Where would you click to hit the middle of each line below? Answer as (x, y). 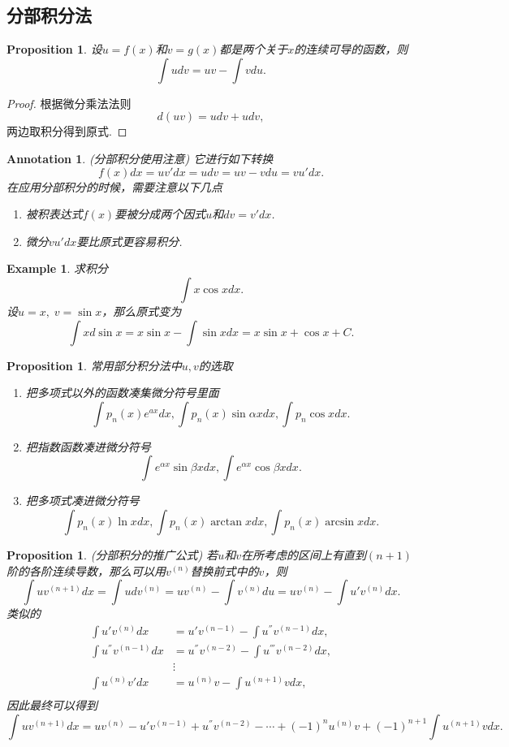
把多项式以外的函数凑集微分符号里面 (122, 393)
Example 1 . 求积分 (58, 268)
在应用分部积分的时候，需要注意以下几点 (114, 186)
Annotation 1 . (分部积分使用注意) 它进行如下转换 (140, 158)
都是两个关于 (254, 49)
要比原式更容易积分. (129, 241)
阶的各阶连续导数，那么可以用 (86, 570)
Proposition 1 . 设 (54, 49)
